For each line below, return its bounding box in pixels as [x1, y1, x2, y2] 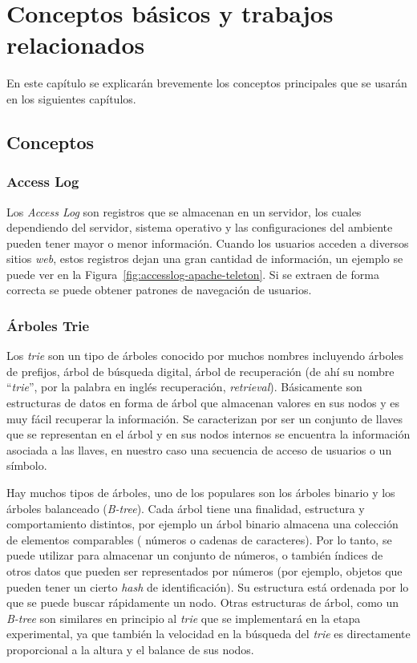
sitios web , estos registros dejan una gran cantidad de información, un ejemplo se [6, 250, 403, 267]
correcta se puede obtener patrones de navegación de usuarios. [6, 281, 312, 298]
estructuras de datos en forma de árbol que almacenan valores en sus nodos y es [6, 394, 399, 411]
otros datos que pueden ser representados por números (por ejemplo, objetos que [6, 563, 403, 579]
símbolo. [6, 457, 47, 474]
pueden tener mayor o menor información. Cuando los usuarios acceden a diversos [6, 234, 409, 251]
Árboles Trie [6, 315, 89, 335]
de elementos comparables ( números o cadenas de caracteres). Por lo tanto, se [6, 531, 392, 548]
